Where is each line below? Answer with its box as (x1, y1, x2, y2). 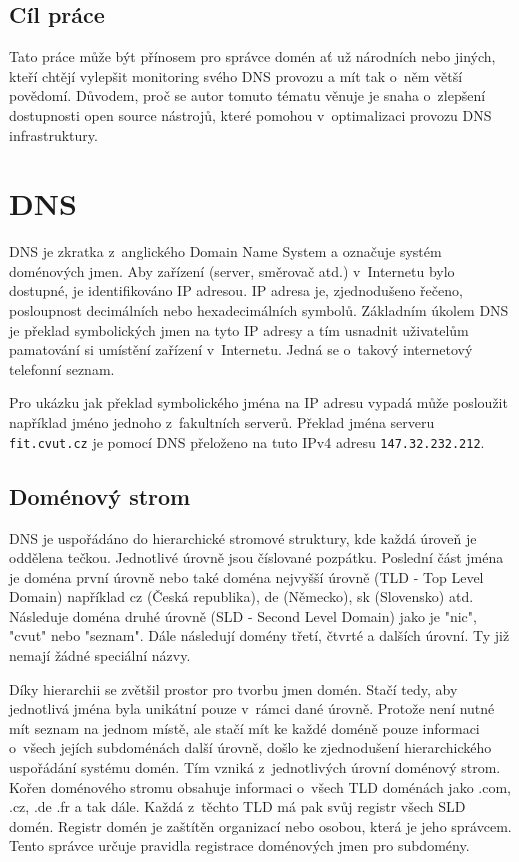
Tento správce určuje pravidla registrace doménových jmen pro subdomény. (9, 835, 470, 856)
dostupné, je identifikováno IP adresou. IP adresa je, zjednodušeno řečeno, (9, 280, 463, 301)
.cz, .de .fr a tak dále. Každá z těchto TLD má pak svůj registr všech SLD (9, 796, 466, 817)
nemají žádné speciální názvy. (9, 645, 191, 666)
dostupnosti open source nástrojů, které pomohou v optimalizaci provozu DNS (9, 104, 492, 125)
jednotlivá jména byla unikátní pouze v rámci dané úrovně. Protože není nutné (9, 698, 495, 719)
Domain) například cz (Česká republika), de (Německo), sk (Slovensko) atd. (9, 586, 474, 607)
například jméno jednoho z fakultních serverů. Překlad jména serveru (9, 412, 435, 433)
